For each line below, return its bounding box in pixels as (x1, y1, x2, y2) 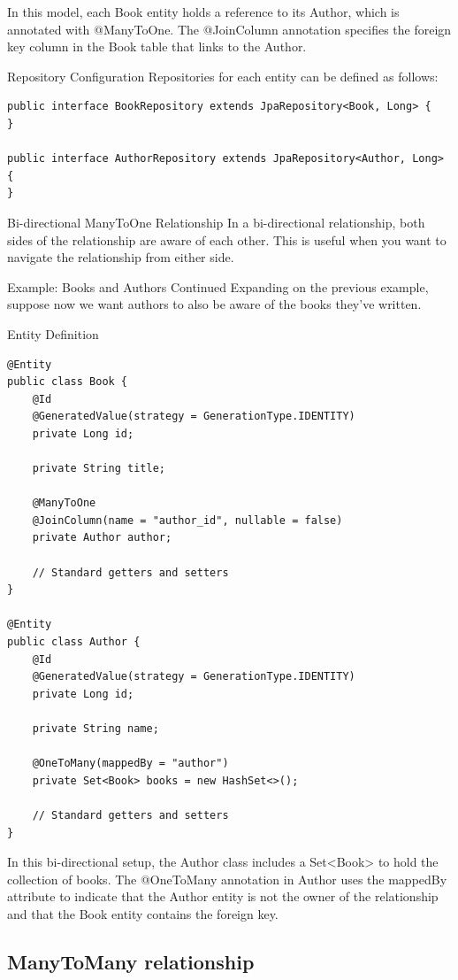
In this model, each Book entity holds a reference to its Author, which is (7, 3, 400, 20)
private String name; (32, 721, 159, 735)
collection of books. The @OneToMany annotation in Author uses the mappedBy (7, 869, 447, 888)
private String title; (32, 462, 165, 475)
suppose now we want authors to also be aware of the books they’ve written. (7, 295, 422, 313)
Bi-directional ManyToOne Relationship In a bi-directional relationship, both (7, 212, 425, 231)
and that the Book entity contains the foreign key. (7, 904, 279, 922)
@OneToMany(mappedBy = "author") (32, 757, 229, 770)
